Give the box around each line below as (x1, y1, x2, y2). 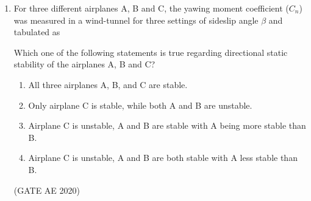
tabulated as (13, 26, 60, 38)
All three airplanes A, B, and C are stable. (28, 78, 188, 90)
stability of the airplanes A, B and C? (13, 58, 155, 70)
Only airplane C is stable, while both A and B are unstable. (28, 98, 252, 111)
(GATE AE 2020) (13, 183, 80, 196)
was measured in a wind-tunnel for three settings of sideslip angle (13, 13, 259, 26)
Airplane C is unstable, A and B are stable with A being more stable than (28, 119, 306, 132)
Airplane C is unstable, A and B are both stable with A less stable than (28, 151, 298, 164)
